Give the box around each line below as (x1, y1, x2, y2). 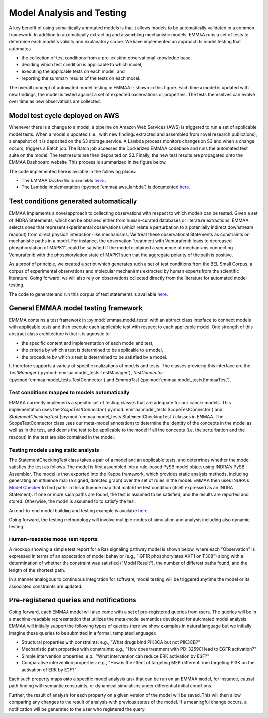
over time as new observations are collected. (9, 98, 101, 104)
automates (9, 45, 31, 52)
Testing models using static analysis (9, 446, 99, 453)
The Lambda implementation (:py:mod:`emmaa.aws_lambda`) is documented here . (21, 184, 191, 190)
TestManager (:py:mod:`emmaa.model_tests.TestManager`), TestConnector (9, 370, 163, 376)
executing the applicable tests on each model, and (21, 68, 125, 74)
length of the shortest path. (9, 567, 66, 573)
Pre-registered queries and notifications (9, 596, 136, 604)
